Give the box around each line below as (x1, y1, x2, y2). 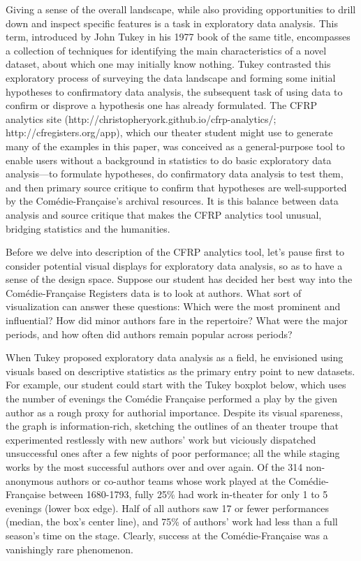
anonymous (6, 473, 54, 488)
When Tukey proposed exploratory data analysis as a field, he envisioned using (6, 350, 344, 365)
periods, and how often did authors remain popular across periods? (6, 326, 293, 341)
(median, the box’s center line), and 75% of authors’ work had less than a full (6, 514, 338, 529)
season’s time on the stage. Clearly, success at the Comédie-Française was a (6, 527, 328, 542)
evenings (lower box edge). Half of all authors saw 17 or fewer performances (6, 500, 329, 515)
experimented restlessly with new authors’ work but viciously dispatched (6, 432, 316, 446)
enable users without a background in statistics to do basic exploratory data (6, 152, 332, 167)
